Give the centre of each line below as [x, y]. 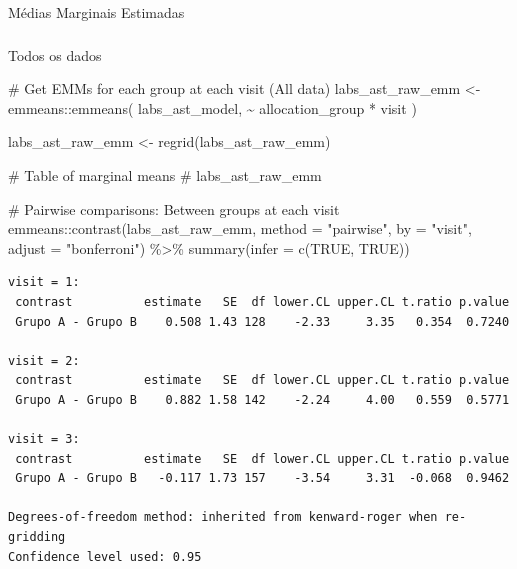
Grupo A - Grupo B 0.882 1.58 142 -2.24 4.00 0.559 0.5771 [262, 399]
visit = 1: [44, 282]
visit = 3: [44, 439]
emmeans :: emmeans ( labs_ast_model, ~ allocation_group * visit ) [212, 107]
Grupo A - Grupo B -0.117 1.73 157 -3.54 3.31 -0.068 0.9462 [262, 478]
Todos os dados [55, 54]
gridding [37, 537]
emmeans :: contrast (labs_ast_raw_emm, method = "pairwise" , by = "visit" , [240, 228]
